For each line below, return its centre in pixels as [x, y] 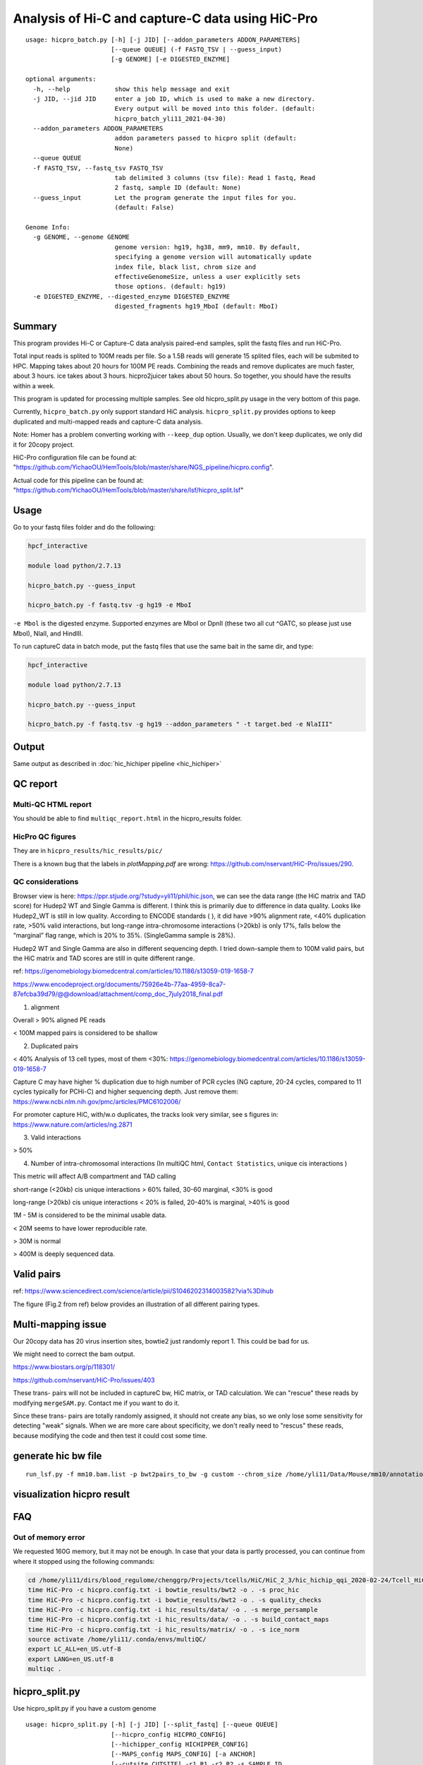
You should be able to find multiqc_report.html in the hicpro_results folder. [128, 818]
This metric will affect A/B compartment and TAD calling [94, 1176]
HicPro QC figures [45, 837]
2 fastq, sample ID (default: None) [178, 188]
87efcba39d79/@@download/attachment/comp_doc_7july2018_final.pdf [118, 994]
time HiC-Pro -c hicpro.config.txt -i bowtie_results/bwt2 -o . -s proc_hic [164, 1590]
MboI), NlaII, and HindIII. [48, 633]
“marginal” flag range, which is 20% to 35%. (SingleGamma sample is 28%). [124, 935]
